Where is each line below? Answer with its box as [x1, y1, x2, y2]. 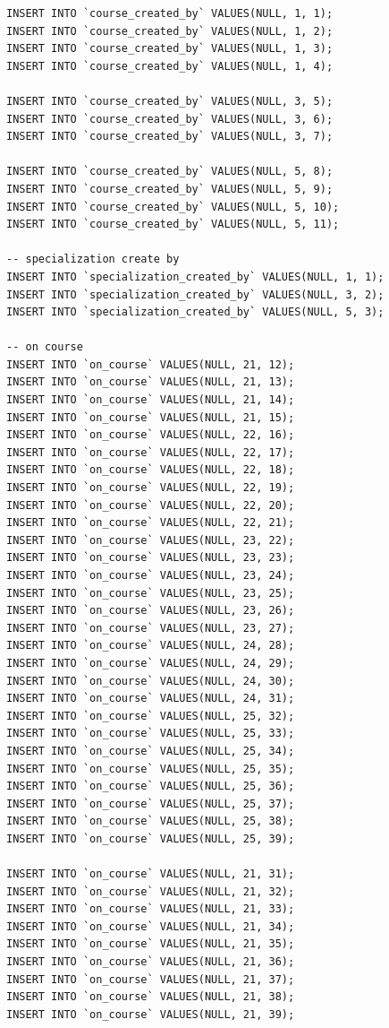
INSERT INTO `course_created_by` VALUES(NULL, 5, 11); [6, 218, 340, 231]
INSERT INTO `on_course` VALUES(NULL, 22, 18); [6, 463, 295, 477]
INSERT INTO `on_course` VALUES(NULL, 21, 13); [6, 376, 295, 389]
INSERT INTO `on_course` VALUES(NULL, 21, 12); [6, 358, 295, 371]
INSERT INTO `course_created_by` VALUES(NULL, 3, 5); [6, 94, 334, 108]
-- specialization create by [6, 253, 180, 266]
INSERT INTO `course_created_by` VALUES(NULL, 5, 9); [6, 182, 334, 195]
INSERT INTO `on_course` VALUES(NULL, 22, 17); [6, 445, 295, 459]
